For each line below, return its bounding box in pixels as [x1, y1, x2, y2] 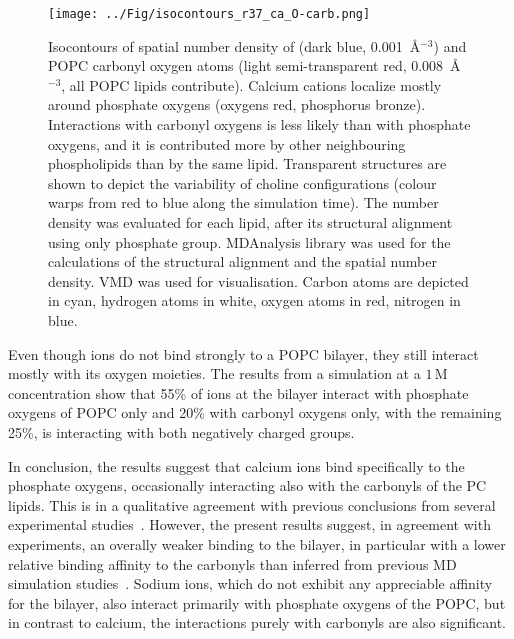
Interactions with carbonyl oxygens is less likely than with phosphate [48, 114, 471, 135]
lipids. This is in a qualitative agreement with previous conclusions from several [8, 494, 496, 515]
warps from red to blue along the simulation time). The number [48, 192, 439, 213]
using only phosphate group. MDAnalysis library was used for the [48, 231, 451, 252]
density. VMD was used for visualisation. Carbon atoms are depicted [48, 270, 469, 291]
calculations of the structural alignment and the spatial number [48, 251, 437, 272]
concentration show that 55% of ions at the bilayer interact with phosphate [8, 382, 469, 403]
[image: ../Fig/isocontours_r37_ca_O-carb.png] [48, 7, 371, 21]
